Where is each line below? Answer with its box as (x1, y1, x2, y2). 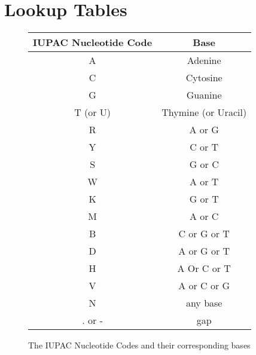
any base (185, 296, 223, 310)
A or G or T (178, 244, 230, 258)
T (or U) (74, 105, 111, 120)
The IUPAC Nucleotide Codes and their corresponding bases (28, 339, 251, 351)
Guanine (186, 88, 222, 102)
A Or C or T (177, 261, 231, 276)
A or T (189, 175, 219, 189)
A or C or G (178, 279, 230, 293)
